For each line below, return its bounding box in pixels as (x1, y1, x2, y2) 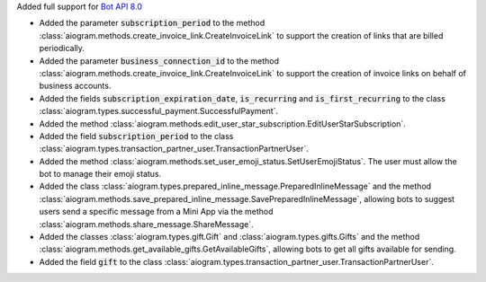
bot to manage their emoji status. (39, 169, 162, 180)
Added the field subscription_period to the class (39, 130, 234, 141)
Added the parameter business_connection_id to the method (39, 55, 279, 66)
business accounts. (39, 81, 112, 92)
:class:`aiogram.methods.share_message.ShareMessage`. (39, 218, 254, 229)
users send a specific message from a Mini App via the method (39, 207, 274, 217)
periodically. (39, 43, 85, 54)
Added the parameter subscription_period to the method (39, 18, 265, 29)
